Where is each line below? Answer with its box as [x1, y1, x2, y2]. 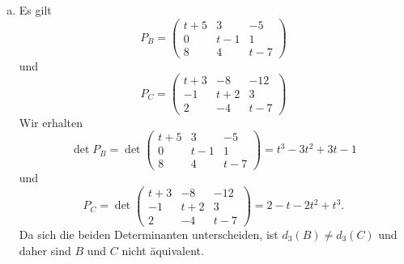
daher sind [19, 241, 71, 258]
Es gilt [19, 2, 52, 18]
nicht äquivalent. [121, 241, 204, 258]
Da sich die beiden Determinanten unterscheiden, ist [19, 226, 279, 242]
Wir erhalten [19, 113, 83, 130]
